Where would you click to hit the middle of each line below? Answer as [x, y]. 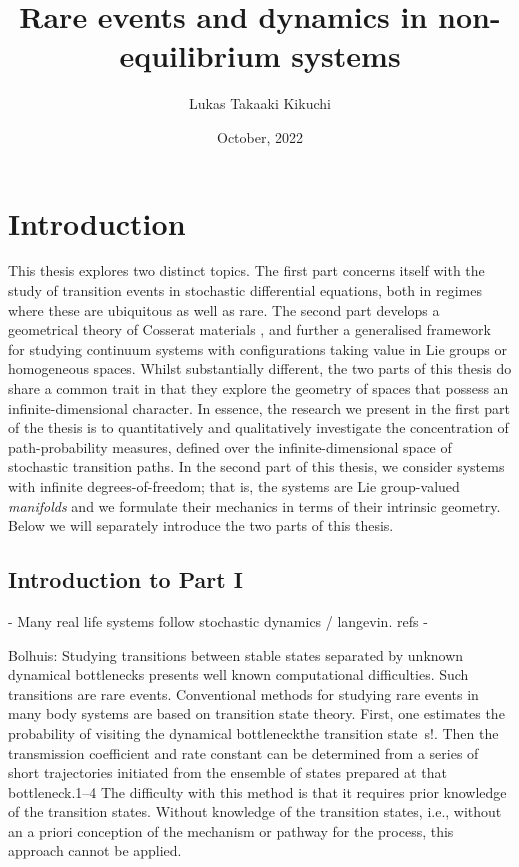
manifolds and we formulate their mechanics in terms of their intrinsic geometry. [254, 505]
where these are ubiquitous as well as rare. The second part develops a [224, 309]
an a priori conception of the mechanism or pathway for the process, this [231, 830]
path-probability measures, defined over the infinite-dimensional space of [230, 446]
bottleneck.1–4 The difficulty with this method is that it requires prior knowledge [257, 791]
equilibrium [200, 55]
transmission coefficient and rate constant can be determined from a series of [243, 752]
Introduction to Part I [125, 579]
